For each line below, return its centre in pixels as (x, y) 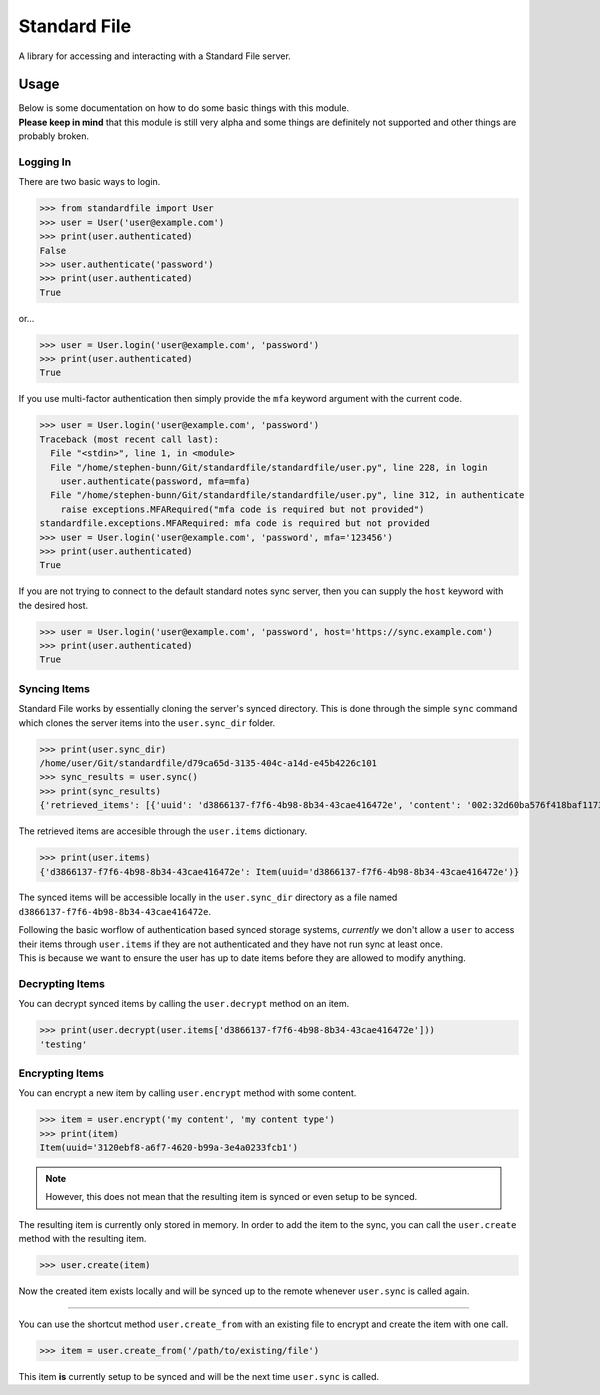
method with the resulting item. (82, 1239)
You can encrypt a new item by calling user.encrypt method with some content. (187, 1093)
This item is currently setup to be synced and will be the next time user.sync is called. (199, 1376)
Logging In (45, 162)
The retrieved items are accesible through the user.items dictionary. (163, 831)
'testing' (63, 1044)
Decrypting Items (61, 983)
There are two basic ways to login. (89, 182)
